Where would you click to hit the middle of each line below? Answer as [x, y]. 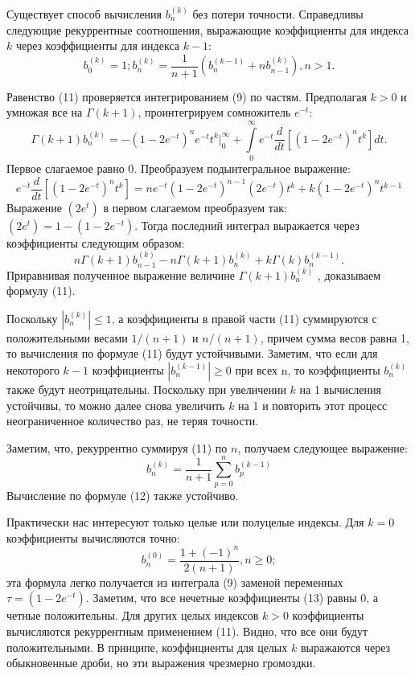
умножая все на [45, 112]
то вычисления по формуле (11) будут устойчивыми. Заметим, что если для [192, 353]
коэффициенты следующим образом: [96, 242]
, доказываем [349, 274]
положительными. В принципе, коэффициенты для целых [147, 647]
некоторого [33, 370]
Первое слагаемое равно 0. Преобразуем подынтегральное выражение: [179, 168]
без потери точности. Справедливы [278, 14]
